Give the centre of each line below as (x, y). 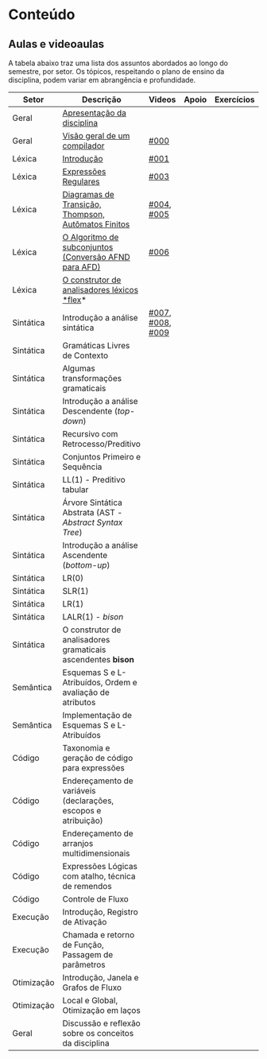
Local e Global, (90, 1001)
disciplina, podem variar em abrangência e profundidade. (102, 80)
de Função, (83, 945)
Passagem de (88, 954)
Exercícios (234, 99)
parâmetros (84, 965)
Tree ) (72, 532)
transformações (92, 378)
